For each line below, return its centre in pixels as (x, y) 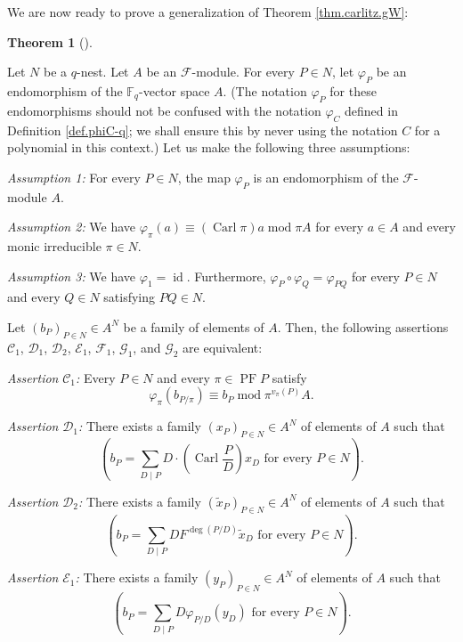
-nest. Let (102, 72)
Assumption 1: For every (74, 177)
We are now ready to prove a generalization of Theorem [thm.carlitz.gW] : (208, 12)
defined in (371, 110)
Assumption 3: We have (72, 276)
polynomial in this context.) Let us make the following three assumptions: (209, 147)
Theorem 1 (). (50, 41)
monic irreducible (54, 245)
